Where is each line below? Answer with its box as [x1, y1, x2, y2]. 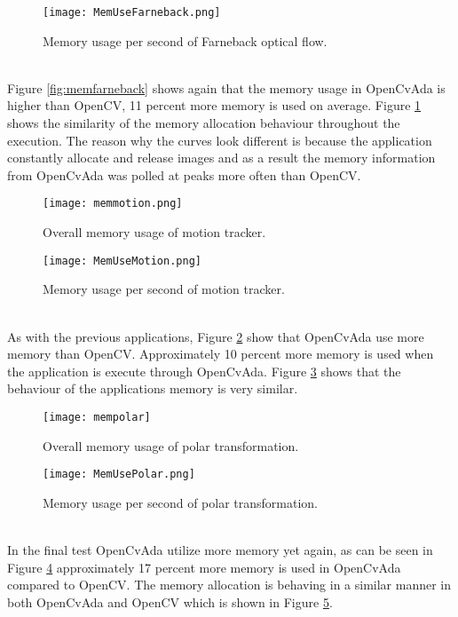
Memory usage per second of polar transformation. [43, 493, 319, 511]
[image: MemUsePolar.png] [43, 468, 195, 481]
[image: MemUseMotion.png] [43, 254, 201, 267]
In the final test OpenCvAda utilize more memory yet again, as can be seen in [7, 540, 433, 558]
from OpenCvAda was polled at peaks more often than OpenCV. [7, 165, 361, 184]
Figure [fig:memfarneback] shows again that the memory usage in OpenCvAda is [7, 78, 446, 97]
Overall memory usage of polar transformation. [43, 436, 299, 455]
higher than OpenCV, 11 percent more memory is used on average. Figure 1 [7, 96, 422, 115]
